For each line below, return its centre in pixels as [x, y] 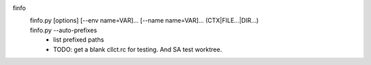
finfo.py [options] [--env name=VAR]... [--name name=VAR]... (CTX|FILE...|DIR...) [144, 21]
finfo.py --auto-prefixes [64, 30]
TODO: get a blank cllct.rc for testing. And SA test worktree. [138, 49]
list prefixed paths [79, 40]
